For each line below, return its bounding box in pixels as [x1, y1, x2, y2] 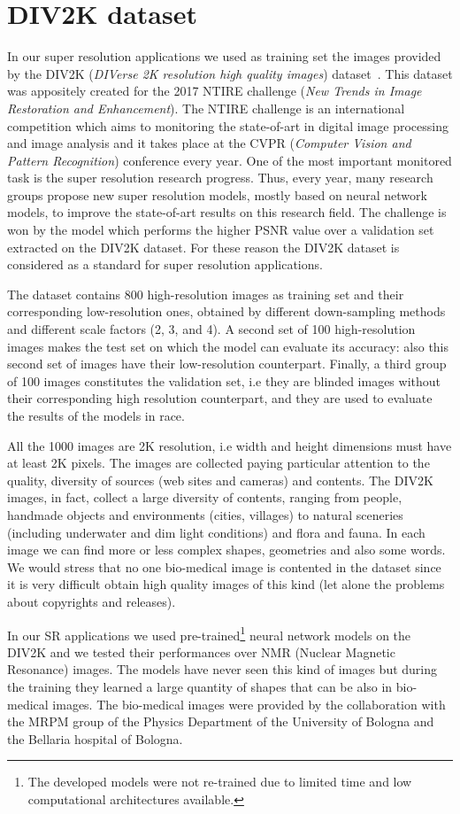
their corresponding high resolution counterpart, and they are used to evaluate [7, 389, 433, 407]
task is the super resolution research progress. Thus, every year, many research [7, 168, 433, 187]
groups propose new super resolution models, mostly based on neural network [7, 185, 427, 204]
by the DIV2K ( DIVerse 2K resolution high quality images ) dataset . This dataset [7, 64, 453, 82]
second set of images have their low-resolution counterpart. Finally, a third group [7, 354, 447, 373]
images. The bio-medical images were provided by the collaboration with [52, 694, 446, 713]
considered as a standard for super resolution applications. [7, 255, 323, 274]
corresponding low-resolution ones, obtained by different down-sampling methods [7, 302, 446, 321]
